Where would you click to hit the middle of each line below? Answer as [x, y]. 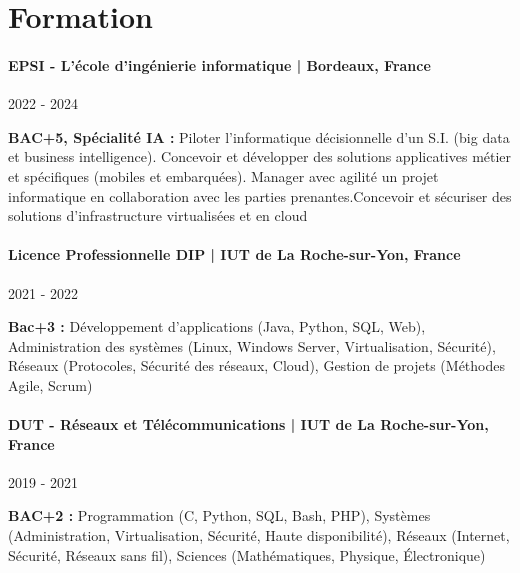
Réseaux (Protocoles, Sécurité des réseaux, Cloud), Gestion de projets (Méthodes [256, 365]
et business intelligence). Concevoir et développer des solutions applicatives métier [260, 156]
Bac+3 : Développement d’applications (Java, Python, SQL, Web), [217, 326]
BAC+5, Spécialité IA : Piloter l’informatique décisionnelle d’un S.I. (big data [259, 136]
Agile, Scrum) [50, 384]
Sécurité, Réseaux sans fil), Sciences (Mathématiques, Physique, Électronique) [247, 554]
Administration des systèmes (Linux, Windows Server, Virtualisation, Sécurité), [252, 345]
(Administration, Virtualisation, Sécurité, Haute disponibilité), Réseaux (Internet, [259, 535]
